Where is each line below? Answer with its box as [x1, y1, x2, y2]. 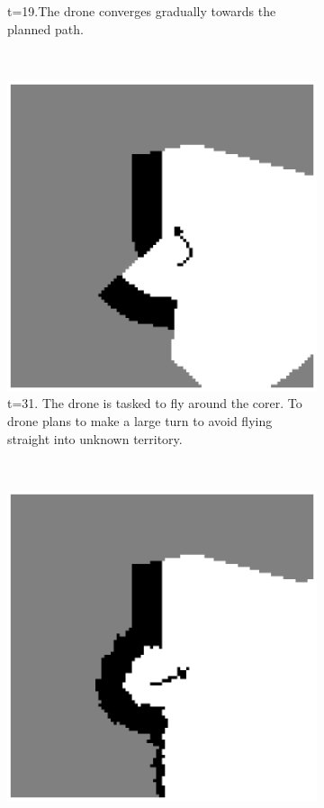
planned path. [7, 19, 84, 38]
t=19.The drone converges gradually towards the [7, 2, 276, 20]
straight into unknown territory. [7, 429, 183, 448]
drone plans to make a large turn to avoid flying [7, 411, 273, 430]
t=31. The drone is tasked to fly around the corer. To [7, 394, 302, 413]
